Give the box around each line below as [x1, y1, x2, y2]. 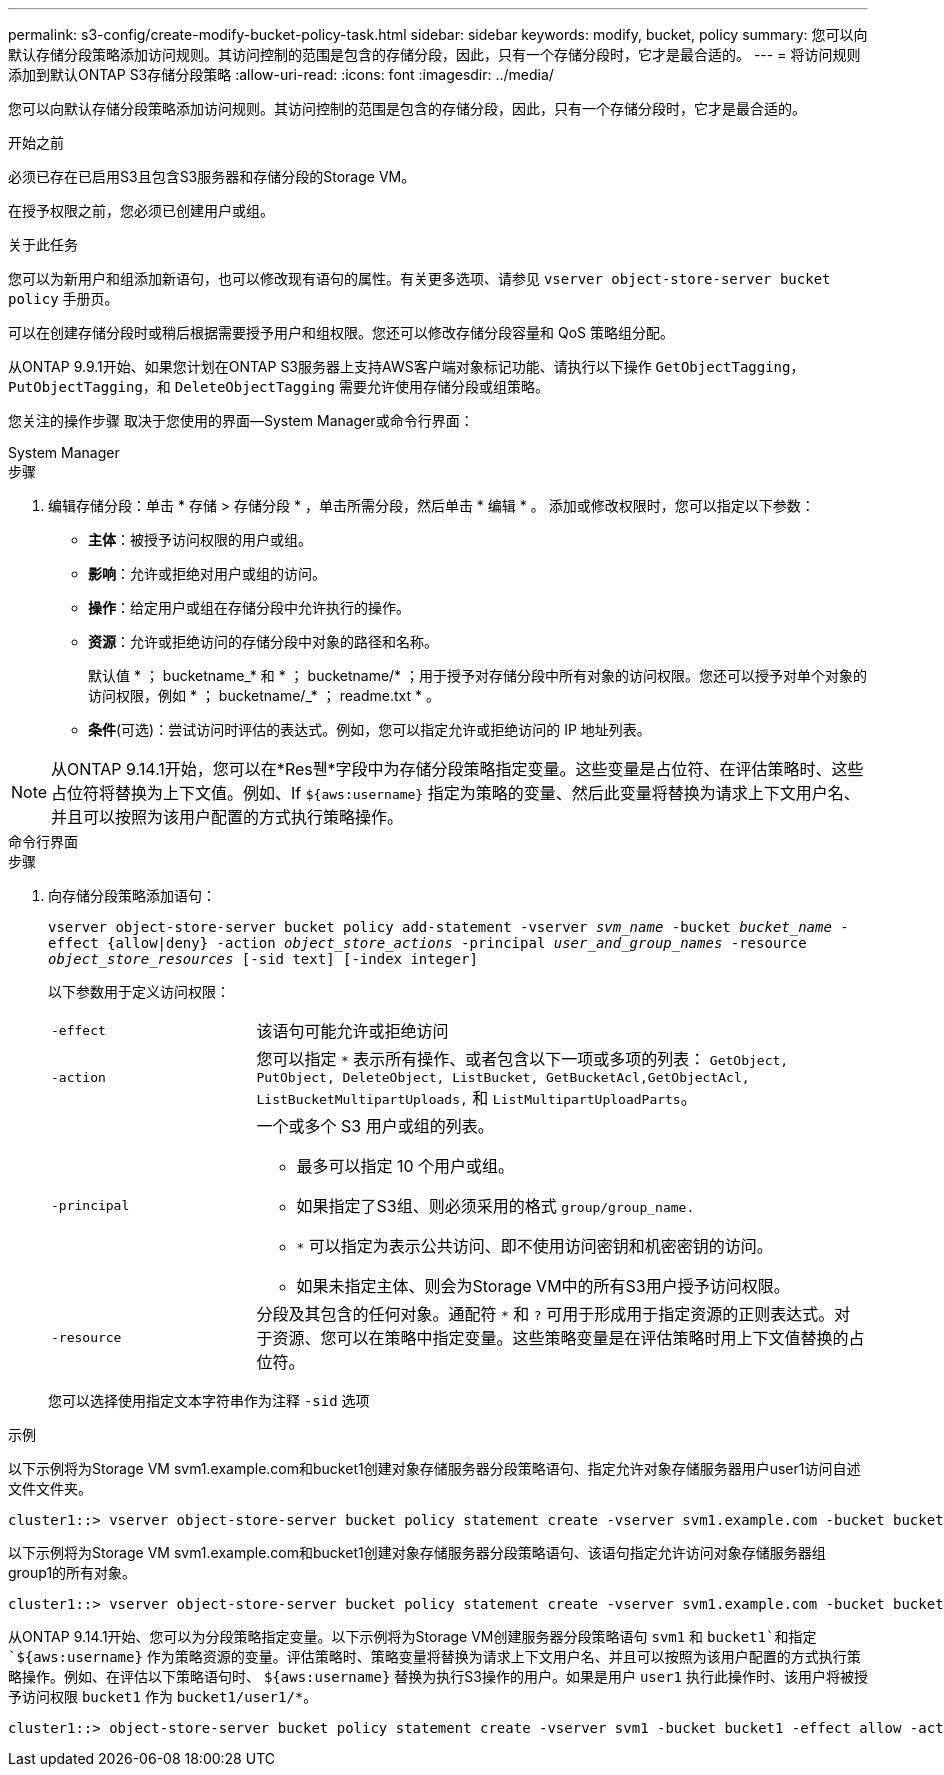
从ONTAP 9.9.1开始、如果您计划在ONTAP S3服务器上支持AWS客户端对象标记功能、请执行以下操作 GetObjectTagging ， [8, 358, 805, 375]
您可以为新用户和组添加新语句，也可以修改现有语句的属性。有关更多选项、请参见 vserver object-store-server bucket [8, 270, 831, 287]
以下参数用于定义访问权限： [48, 983, 230, 1000]
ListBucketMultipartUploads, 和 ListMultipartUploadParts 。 [256, 1088, 697, 1108]
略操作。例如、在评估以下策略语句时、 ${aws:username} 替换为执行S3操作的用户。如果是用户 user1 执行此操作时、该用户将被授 [8, 1668, 868, 1685]
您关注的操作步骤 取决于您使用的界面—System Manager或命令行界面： [8, 412, 474, 429]
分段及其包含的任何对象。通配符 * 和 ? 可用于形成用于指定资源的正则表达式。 [256, 1304, 835, 1324]
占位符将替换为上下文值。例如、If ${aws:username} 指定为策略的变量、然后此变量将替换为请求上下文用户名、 [51, 783, 860, 803]
